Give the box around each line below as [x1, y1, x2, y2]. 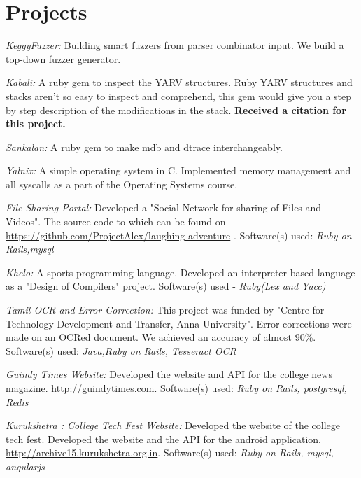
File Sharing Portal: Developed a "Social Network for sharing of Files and [6, 200, 322, 215]
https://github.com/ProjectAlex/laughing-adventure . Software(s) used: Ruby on [6, 227, 352, 242]
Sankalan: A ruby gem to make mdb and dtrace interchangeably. [6, 139, 283, 154]
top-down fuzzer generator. [6, 51, 121, 66]
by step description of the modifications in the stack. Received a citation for [6, 102, 346, 117]
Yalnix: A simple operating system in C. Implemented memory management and [6, 163, 351, 178]
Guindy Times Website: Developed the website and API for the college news [6, 367, 332, 381]
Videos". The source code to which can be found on [6, 214, 226, 229]
